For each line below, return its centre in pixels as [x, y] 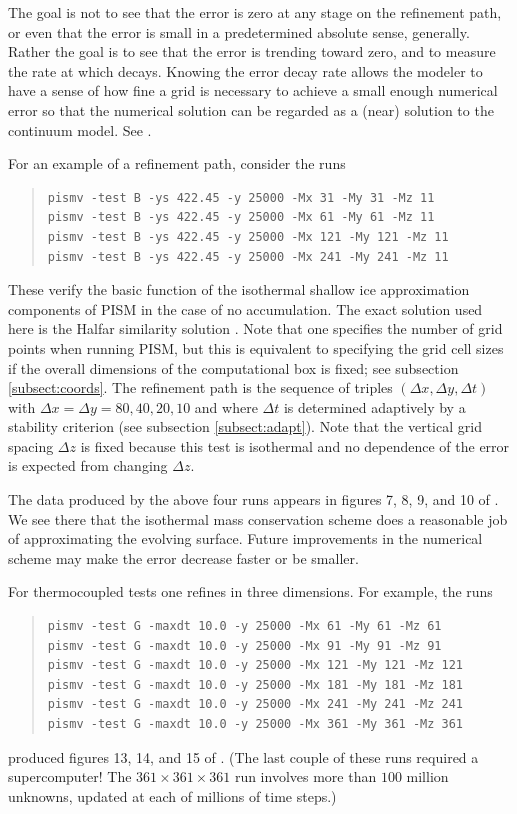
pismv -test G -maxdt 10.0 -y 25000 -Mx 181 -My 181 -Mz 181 [255, 684]
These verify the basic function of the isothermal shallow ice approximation [239, 289]
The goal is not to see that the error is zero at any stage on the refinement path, [255, 12]
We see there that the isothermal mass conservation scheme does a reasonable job [258, 518]
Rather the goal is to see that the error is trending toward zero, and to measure [252, 51]
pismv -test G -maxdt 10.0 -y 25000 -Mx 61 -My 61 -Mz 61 [244, 626]
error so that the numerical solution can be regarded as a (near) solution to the [251, 109]
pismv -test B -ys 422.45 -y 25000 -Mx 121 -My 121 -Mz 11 [248, 236]
